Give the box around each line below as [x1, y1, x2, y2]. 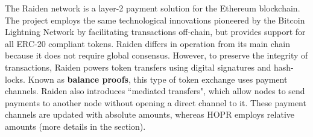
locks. [5, 72, 25, 85]
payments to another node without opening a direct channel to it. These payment [5, 96, 306, 109]
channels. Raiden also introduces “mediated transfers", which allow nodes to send [5, 84, 305, 97]
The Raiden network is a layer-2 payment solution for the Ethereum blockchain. [5, 2, 300, 14]
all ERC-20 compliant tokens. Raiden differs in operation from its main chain [5, 37, 291, 49]
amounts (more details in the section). [5, 119, 146, 132]
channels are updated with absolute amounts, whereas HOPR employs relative [5, 108, 294, 121]
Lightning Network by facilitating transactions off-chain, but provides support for [5, 25, 306, 38]
